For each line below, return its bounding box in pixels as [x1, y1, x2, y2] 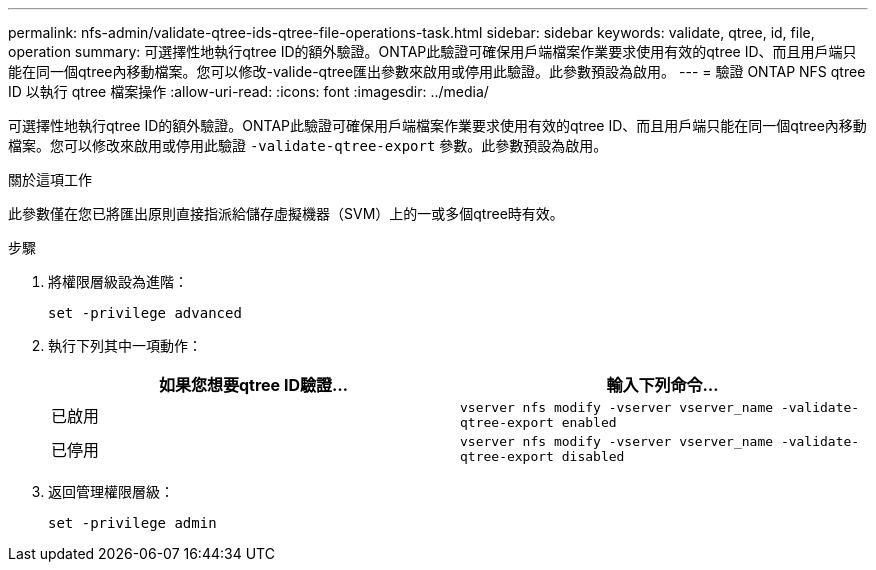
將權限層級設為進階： [48, 273, 188, 290]
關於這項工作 [8, 171, 92, 188]
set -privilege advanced [48, 305, 242, 321]
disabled [561, 449, 625, 464]
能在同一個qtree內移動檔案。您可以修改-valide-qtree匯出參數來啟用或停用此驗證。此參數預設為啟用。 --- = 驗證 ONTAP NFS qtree [8, 63, 866, 80]
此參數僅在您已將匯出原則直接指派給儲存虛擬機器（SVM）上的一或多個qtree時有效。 [8, 205, 564, 222]
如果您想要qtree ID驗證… [158, 375, 348, 395]
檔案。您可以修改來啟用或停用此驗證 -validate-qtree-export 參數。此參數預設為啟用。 [8, 137, 608, 154]
